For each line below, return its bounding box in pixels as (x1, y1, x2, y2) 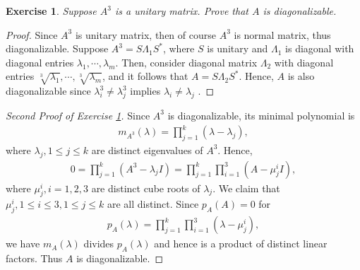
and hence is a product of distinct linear (154, 236, 328, 251)
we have (6, 236, 40, 251)
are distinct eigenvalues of (91, 142, 203, 157)
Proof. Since (6, 27, 58, 42)
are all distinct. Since (107, 196, 199, 211)
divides (83, 236, 114, 251)
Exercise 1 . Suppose (6, 4, 97, 18)
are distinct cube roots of (91, 180, 200, 195)
